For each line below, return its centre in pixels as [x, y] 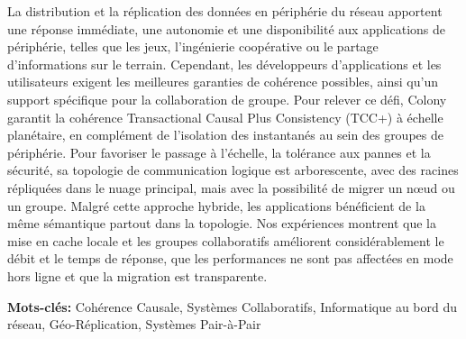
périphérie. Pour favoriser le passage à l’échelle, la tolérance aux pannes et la [219, 152]
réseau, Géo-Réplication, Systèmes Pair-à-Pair [134, 324]
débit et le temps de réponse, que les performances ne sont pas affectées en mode [230, 258]
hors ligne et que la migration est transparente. [137, 275]
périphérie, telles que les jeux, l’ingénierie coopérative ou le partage [193, 46]
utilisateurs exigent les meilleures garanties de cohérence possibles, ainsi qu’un [223, 82]
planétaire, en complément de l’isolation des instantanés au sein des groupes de [225, 135]
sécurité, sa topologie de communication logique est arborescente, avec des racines [233, 170]
